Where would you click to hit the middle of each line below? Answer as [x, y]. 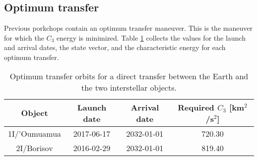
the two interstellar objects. [129, 87]
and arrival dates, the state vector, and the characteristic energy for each [115, 47]
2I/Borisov [34, 148]
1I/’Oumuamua [35, 133]
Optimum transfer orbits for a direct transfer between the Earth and [129, 76]
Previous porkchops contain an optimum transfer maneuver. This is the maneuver [128, 28]
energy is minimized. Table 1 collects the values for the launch [151, 37]
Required [196, 107]
